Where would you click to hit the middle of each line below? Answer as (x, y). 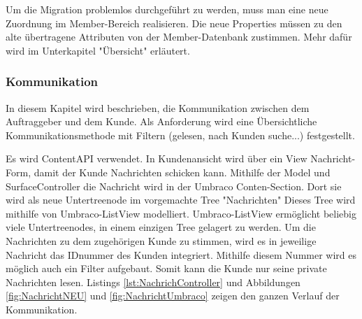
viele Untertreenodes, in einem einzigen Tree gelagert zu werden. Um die (161, 227)
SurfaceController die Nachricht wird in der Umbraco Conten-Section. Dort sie (174, 186)
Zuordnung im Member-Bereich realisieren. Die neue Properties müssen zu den (174, 23)
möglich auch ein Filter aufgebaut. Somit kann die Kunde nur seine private (166, 268)
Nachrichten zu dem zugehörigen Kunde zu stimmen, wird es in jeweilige (161, 240)
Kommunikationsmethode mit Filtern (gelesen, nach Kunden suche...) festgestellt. (180, 135)
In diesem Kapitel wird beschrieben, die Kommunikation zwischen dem (158, 107)
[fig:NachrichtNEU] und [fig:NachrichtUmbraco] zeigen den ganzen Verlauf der (173, 296)
